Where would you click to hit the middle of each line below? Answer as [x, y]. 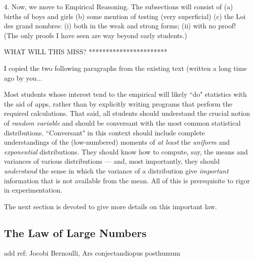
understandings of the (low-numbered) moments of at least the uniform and [117, 142]
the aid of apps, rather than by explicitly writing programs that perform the [118, 103]
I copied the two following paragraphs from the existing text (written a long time [126, 68]
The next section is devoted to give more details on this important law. [110, 206]
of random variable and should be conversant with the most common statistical [122, 122]
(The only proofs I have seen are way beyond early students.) [95, 35]
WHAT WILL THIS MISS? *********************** [86, 52]
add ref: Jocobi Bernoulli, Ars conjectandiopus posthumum [92, 253]
